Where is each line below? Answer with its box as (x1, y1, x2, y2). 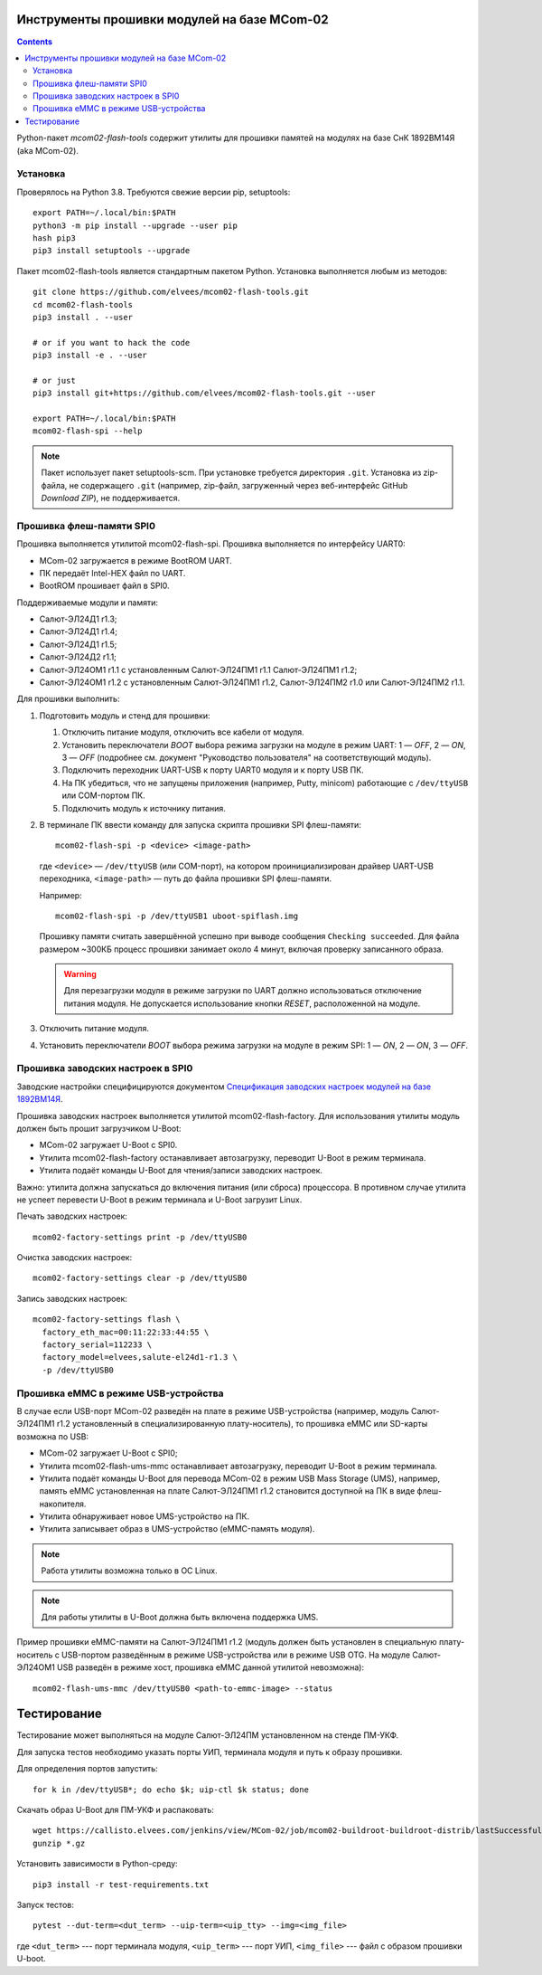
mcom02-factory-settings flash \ (33, 1315, 181, 1325)
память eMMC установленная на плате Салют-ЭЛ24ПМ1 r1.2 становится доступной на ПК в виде (39, 1486, 416, 1496)
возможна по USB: (16, 1430, 89, 1442)
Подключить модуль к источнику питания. (61, 802, 226, 813)
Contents (16, 36, 53, 47)
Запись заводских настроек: (16, 1293, 128, 1304)
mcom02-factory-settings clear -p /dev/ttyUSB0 (33, 1273, 248, 1284)
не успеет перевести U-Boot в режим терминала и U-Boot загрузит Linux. (16, 1194, 303, 1205)
